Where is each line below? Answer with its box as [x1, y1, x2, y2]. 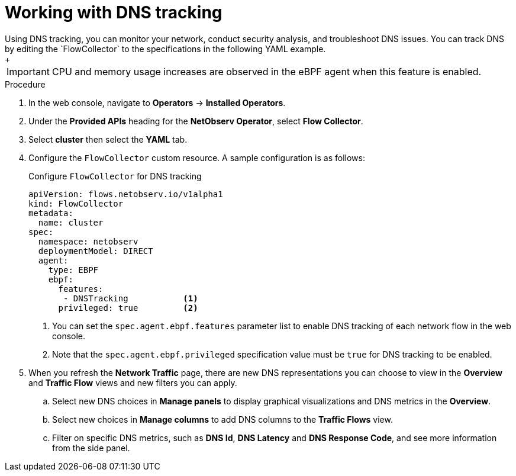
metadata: [28, 208, 73, 218]
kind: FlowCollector [28, 198, 124, 208]
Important [7, 65, 50, 78]
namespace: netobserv [38, 236, 138, 246]
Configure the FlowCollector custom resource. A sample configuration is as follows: [28, 152, 365, 163]
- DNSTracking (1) [63, 293, 198, 303]
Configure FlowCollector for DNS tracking [28, 171, 202, 181]
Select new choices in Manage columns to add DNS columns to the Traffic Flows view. [52, 414, 393, 424]
